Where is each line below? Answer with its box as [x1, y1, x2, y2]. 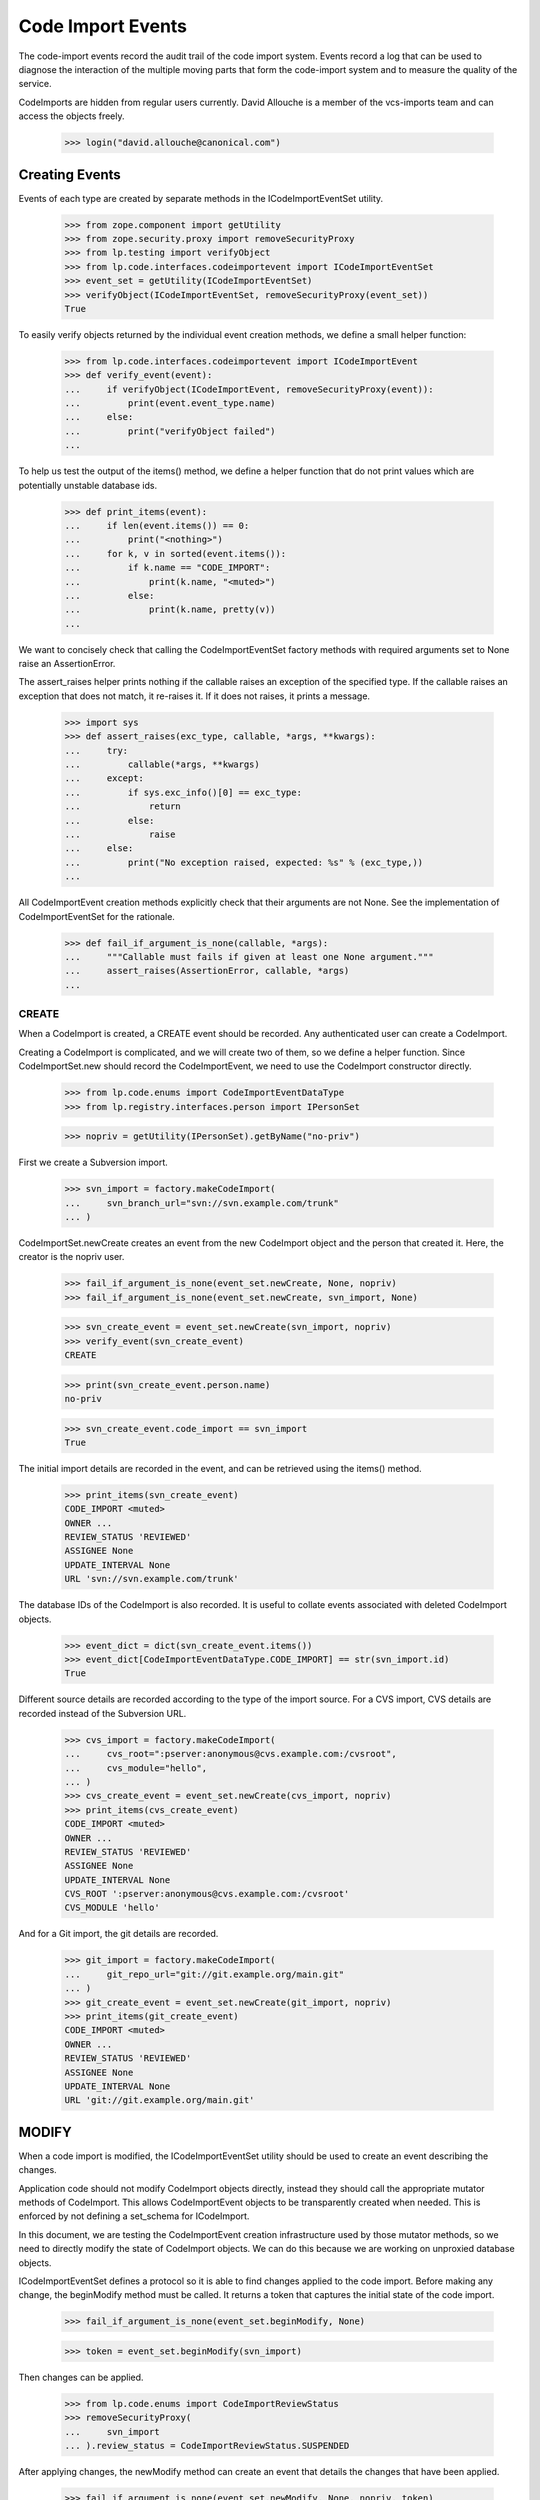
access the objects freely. [18, 110, 125, 122]
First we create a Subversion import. [18, 1156, 169, 1169]
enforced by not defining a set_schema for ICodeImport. [18, 2210, 250, 2222]
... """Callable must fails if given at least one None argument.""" [64, 951, 434, 962]
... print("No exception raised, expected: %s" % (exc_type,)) [64, 856, 424, 868]
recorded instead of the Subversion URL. [18, 1707, 187, 1719]
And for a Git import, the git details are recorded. [18, 1928, 219, 1940]
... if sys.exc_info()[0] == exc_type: [64, 786, 302, 798]
